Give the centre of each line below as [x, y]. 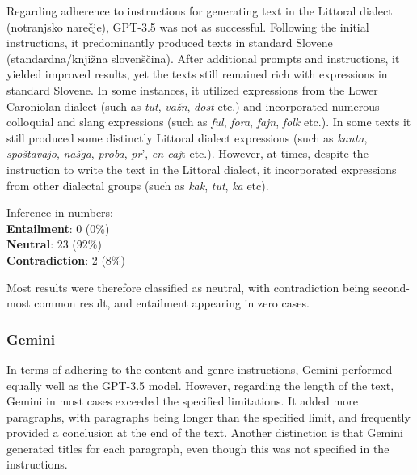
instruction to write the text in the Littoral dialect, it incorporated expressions [202, 169]
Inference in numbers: [60, 212]
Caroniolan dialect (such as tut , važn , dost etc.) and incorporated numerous [193, 106]
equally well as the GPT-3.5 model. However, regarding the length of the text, [200, 385]
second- [391, 287]
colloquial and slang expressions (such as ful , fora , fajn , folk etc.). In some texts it [209, 122]
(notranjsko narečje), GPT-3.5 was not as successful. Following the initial [188, 26]
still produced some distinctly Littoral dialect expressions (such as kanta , [187, 137]
